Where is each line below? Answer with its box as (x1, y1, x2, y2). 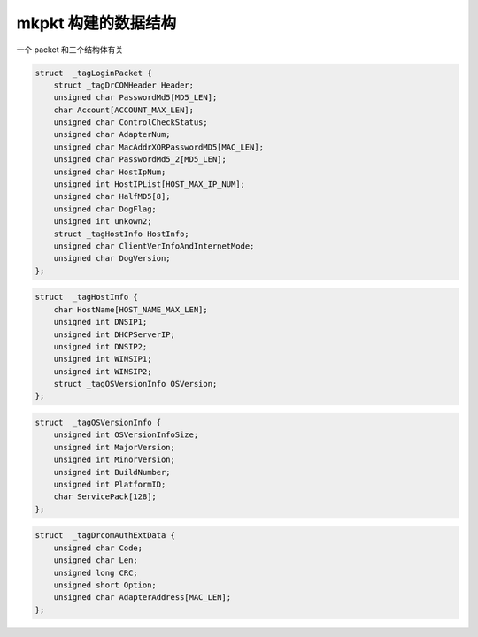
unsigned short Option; (53, 579, 157, 590)
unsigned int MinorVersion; (53, 455, 176, 464)
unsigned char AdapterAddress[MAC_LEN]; (53, 593, 232, 602)
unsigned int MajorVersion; (53, 442, 176, 452)
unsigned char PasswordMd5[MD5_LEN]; (53, 93, 218, 103)
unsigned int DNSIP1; (53, 317, 148, 327)
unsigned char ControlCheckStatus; (53, 118, 208, 127)
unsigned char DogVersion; (53, 253, 172, 264)
